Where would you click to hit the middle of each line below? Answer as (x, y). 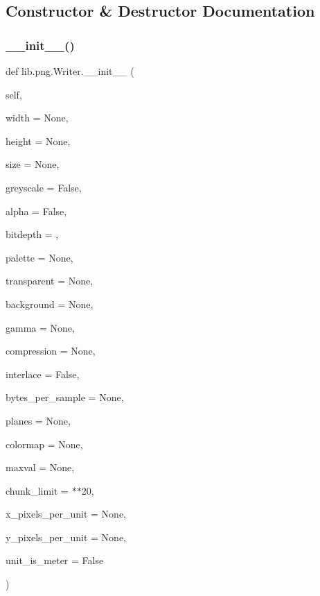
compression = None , (51, 351)
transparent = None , (50, 281)
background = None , (50, 304)
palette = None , (39, 257)
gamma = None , (40, 327)
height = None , (38, 141)
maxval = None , (40, 467)
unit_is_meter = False (55, 560)
